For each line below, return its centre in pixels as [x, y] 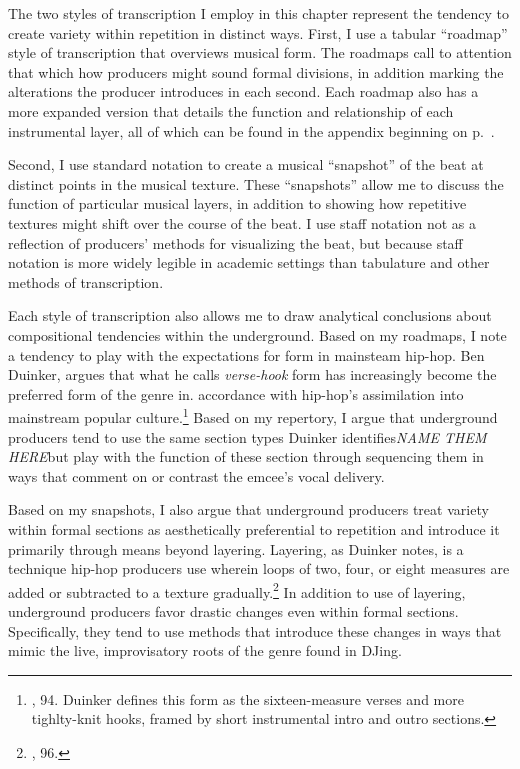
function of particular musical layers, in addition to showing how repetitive [237, 203]
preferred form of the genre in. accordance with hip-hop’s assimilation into [236, 393]
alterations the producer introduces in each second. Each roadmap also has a [243, 91]
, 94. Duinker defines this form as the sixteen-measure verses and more [247, 698]
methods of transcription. [86, 281]
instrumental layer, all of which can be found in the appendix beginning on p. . [251, 130]
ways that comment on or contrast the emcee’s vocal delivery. [196, 475]
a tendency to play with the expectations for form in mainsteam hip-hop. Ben [246, 354]
